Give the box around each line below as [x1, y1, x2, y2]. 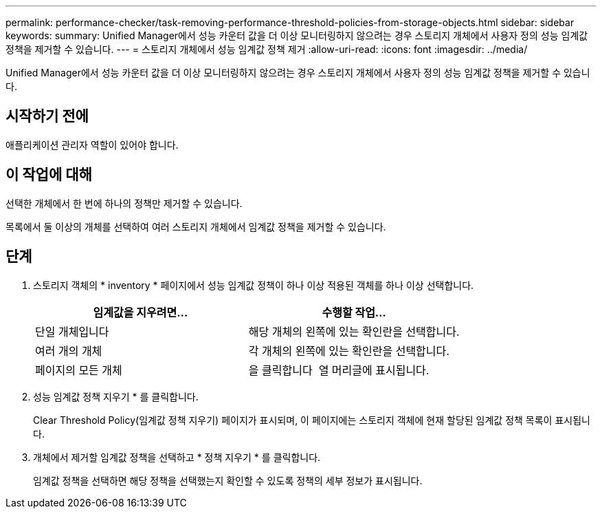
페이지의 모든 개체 [35, 363, 122, 377]
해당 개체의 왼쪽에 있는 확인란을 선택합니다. [248, 324, 460, 339]
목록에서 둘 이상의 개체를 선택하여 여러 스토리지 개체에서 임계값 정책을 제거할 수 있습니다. [5, 220, 386, 233]
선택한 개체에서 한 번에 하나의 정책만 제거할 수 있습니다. [5, 197, 243, 209]
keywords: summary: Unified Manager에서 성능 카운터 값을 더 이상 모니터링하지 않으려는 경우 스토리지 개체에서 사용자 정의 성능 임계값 [5, 30, 588, 41]
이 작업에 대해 [5, 166, 92, 184]
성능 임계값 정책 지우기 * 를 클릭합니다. [33, 390, 199, 403]
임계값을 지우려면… [93, 305, 188, 319]
